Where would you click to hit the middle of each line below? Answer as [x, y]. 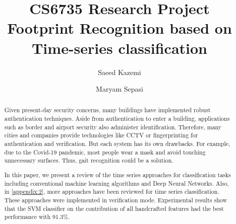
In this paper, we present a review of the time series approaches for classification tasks [117, 174]
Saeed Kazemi [120, 72]
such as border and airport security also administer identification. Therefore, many [113, 127]
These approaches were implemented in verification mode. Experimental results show [116, 200]
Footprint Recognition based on [120, 28]
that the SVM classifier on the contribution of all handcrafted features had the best [114, 208]
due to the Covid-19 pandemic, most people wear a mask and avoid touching [105, 152]
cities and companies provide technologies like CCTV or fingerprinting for [101, 135]
